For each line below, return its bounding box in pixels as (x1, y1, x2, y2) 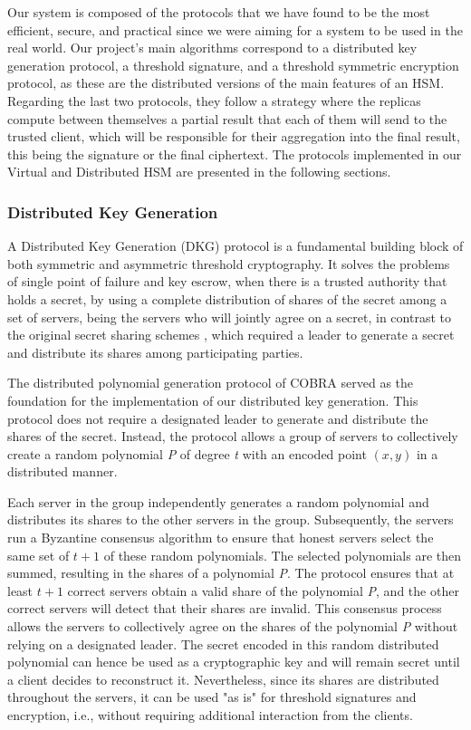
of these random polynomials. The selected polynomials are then (103, 545, 462, 564)
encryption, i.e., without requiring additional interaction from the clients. (7, 706, 413, 724)
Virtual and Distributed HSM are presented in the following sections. (7, 162, 391, 181)
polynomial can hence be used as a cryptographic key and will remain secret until (7, 652, 460, 671)
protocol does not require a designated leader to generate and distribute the (7, 408, 428, 427)
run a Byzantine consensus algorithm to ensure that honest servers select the (7, 528, 434, 547)
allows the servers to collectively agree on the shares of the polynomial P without (7, 617, 458, 636)
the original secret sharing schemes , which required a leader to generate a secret (7, 325, 455, 344)
